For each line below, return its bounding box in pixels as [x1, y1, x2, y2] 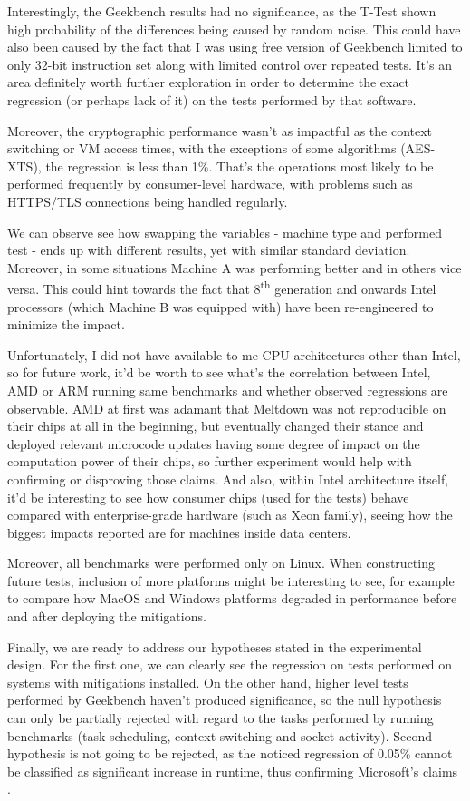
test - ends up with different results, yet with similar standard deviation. [7, 240, 410, 259]
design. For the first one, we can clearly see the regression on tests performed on [7, 655, 452, 674]
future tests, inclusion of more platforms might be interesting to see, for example [7, 571, 455, 590]
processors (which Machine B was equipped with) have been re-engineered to [7, 297, 434, 316]
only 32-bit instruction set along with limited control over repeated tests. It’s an [7, 54, 452, 73]
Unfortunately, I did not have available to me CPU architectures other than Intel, [7, 345, 461, 364]
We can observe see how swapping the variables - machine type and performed [7, 222, 442, 241]
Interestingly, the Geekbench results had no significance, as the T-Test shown [7, 2, 436, 20]
